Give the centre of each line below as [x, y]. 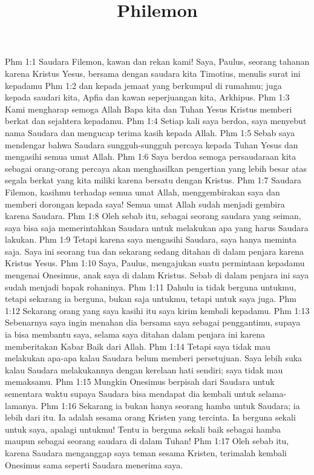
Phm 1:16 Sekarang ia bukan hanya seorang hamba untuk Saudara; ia [170, 405]
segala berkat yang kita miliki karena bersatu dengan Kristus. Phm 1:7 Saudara [153, 180]
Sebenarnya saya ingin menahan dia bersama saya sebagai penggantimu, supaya [153, 322]
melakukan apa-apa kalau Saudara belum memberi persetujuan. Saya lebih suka [154, 358]
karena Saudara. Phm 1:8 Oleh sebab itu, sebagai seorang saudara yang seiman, [153, 216]
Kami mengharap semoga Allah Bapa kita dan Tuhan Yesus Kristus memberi [149, 109]
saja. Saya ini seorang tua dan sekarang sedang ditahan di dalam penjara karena [155, 251]
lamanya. [21, 405]
